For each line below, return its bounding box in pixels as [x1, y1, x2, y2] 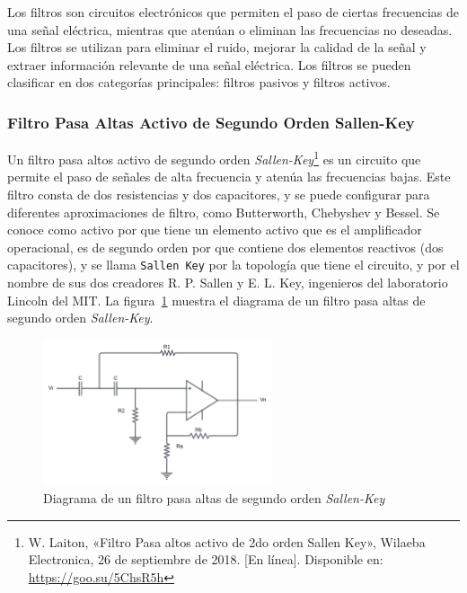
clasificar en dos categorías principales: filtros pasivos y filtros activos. [7, 73, 391, 92]
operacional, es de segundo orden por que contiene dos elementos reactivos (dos [7, 237, 444, 256]
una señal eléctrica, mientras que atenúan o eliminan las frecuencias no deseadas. [7, 20, 453, 39]
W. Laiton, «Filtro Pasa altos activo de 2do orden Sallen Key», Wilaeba [28, 532, 426, 551]
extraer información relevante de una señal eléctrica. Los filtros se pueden [7, 55, 411, 74]
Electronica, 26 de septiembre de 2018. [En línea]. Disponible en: [28, 550, 383, 569]
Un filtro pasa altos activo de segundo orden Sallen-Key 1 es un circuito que [7, 147, 421, 168]
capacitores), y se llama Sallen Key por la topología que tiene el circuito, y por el [7, 255, 460, 274]
